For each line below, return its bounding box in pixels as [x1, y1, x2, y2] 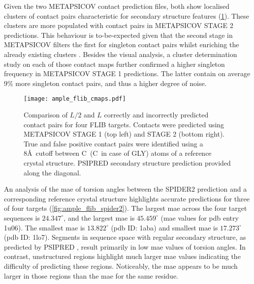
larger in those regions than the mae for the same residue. [4, 270, 179, 281]
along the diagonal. [24, 167, 81, 177]
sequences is [4, 212, 40, 223]
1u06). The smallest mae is [4, 222, 85, 232]
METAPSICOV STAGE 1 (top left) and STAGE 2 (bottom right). [24, 129, 225, 139]
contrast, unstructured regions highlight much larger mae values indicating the [4, 251, 241, 261]
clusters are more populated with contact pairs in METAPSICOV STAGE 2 [4, 20, 233, 30]
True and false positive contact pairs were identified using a [24, 138, 203, 148]
